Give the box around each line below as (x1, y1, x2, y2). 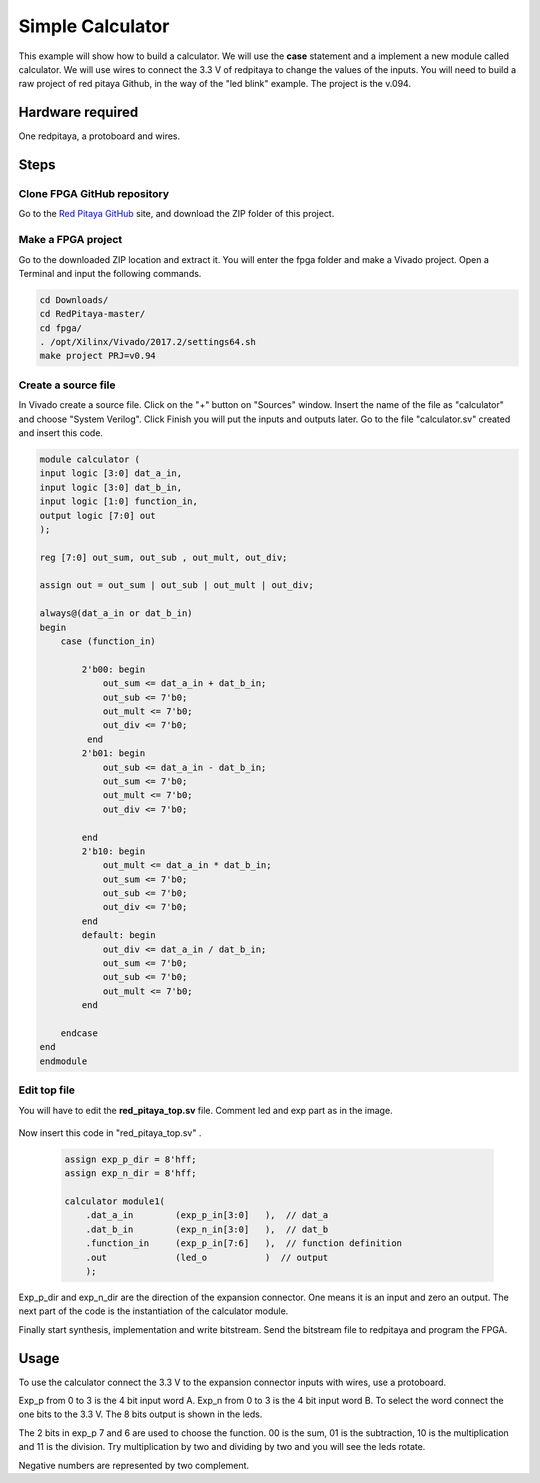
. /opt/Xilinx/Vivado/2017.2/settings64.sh (39, 336, 257, 348)
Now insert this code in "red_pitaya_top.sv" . (18, 1126, 202, 1139)
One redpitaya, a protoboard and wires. (18, 130, 181, 142)
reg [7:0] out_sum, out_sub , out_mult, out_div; (39, 551, 288, 563)
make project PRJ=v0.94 (39, 350, 157, 362)
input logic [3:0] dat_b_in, (39, 481, 183, 493)
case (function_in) (60, 636, 157, 647)
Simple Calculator (18, 15, 170, 37)
